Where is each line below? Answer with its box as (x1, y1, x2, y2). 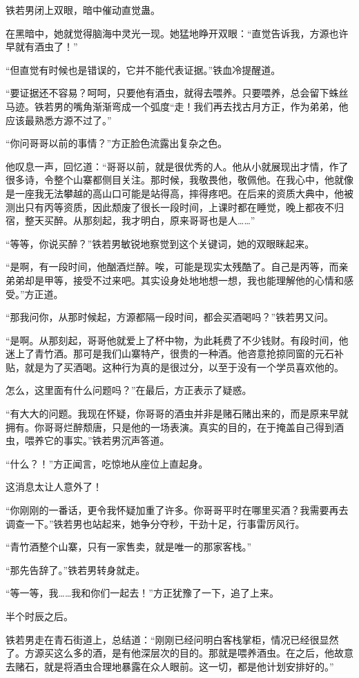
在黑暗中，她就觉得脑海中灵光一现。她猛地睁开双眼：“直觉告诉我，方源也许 (6, 26, 349, 40)
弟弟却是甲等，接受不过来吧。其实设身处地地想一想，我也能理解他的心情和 (6, 272, 344, 287)
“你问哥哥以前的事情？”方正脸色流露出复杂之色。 (6, 136, 228, 150)
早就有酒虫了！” (6, 39, 78, 54)
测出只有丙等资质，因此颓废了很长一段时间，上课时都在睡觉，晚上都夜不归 (6, 199, 344, 214)
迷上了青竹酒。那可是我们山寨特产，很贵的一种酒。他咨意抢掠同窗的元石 (6, 346, 334, 361)
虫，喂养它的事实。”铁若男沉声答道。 (6, 433, 170, 448)
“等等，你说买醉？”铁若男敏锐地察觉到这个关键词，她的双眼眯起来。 (6, 236, 315, 250)
